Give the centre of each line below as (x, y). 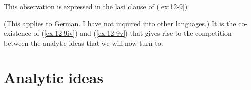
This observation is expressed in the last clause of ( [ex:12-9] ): (97, 6)
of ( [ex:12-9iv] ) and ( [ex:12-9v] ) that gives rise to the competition (132, 33)
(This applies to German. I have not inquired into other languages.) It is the (120, 23)
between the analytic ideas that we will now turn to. (84, 43)
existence (18, 33)
